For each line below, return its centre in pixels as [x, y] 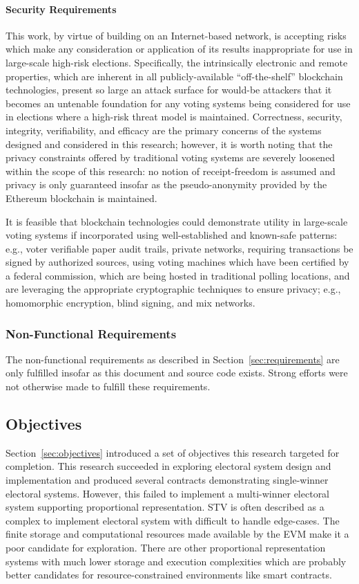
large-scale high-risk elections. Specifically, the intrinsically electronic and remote [177, 62]
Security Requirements [61, 9]
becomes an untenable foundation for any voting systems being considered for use [178, 103]
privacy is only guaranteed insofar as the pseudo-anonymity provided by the [166, 184]
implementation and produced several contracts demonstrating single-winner [167, 480]
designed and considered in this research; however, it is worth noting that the [169, 144]
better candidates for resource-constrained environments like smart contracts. [169, 575]
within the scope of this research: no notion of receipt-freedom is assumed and [171, 171]
